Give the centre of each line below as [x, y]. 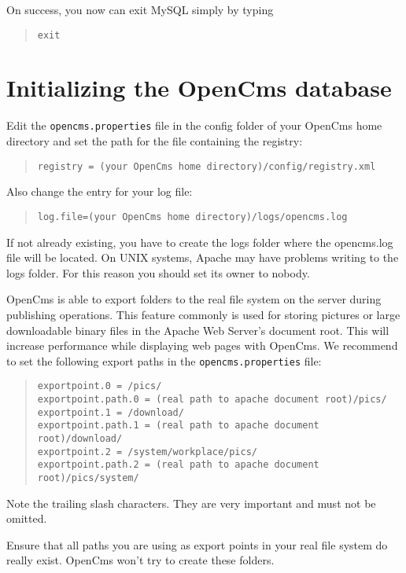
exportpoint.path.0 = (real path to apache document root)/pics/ [212, 399]
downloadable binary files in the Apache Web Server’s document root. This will [198, 330]
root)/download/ [80, 438]
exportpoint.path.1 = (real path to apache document [178, 426]
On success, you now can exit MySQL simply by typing [140, 9]
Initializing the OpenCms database [199, 88]
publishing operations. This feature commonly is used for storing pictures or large [203, 314]
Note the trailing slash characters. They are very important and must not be [191, 503]
